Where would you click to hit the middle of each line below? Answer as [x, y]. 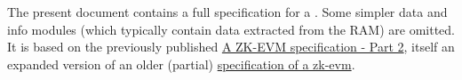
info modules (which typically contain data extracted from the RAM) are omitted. [231, 29]
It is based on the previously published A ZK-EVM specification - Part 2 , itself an [231, 47]
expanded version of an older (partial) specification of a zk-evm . [181, 64]
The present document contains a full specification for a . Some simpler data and [227, 12]
